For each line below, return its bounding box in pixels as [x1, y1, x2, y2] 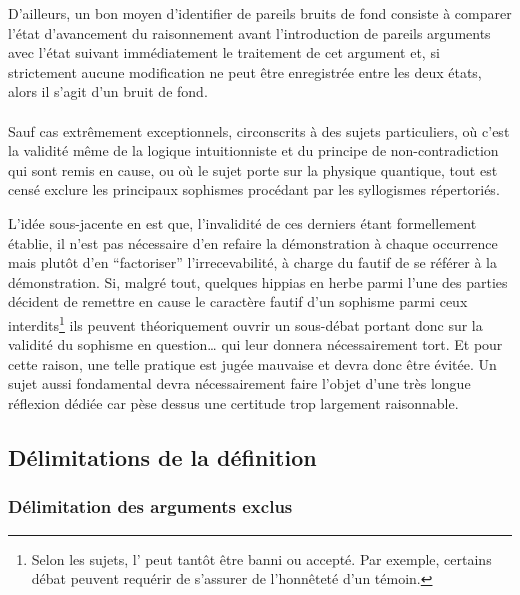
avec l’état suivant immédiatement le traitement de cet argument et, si [8, 42, 440, 63]
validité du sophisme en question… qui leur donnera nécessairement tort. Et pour [8, 334, 503, 355]
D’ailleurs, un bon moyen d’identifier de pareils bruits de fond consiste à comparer [8, 3, 512, 23]
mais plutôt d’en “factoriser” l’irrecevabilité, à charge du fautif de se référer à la [8, 252, 497, 273]
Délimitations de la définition [8, 441, 317, 472]
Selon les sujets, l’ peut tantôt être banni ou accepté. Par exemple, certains [31, 548, 492, 569]
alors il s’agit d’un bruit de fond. [8, 81, 208, 102]
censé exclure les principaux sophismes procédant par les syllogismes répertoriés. [8, 179, 500, 200]
